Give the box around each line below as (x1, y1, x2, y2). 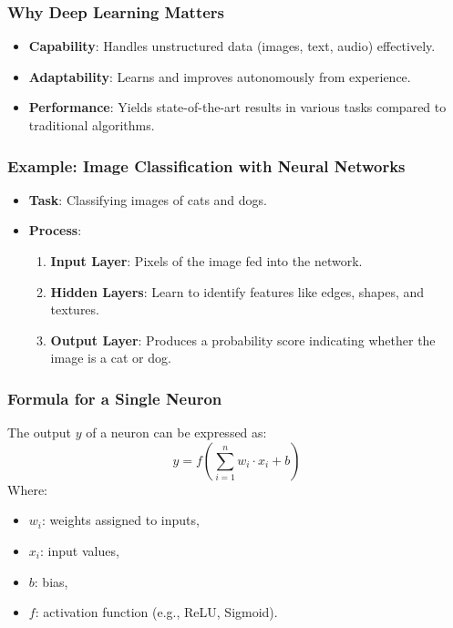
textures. (50, 300, 99, 319)
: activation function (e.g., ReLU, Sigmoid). (35, 602, 278, 622)
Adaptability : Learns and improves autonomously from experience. (28, 67, 411, 86)
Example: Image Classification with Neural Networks (7, 154, 406, 177)
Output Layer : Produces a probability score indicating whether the (50, 330, 436, 349)
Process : (28, 221, 82, 240)
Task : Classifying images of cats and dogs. (28, 190, 267, 209)
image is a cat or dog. (50, 348, 171, 367)
